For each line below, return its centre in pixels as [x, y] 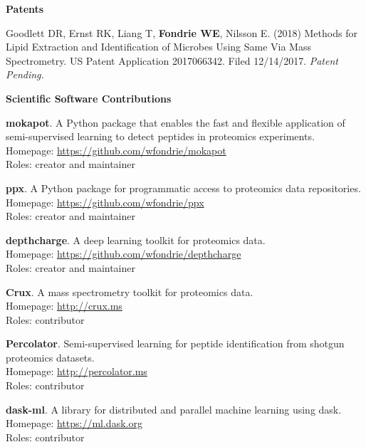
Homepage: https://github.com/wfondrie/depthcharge [124, 254]
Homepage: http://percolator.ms [77, 371]
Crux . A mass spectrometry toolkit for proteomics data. [130, 291]
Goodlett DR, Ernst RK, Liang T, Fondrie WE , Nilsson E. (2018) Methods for [182, 32]
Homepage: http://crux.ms [64, 306]
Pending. [25, 74]
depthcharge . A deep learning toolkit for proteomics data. [136, 240]
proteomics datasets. [50, 357]
